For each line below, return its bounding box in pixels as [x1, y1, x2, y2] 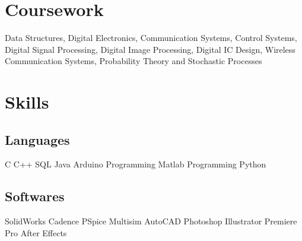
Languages [5, 130, 70, 148]
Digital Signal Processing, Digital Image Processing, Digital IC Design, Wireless [5, 43, 295, 55]
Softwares [5, 187, 65, 205]
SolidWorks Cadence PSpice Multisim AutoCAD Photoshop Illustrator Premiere [5, 215, 297, 227]
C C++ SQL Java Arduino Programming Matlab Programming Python [5, 158, 266, 170]
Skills [5, 90, 49, 114]
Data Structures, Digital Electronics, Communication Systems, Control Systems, [5, 31, 297, 44]
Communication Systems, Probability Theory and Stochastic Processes [5, 55, 262, 67]
